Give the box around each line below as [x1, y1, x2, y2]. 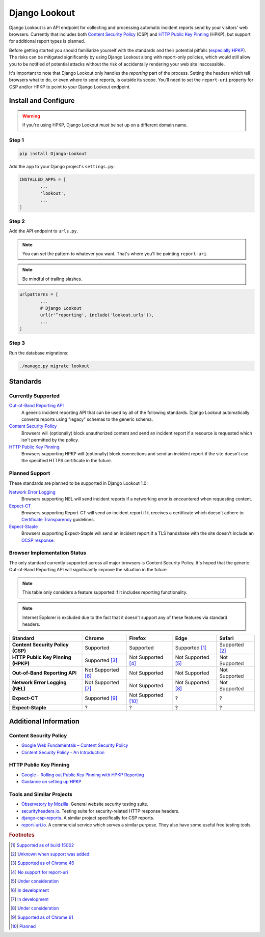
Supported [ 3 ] [85, 657, 118, 664]
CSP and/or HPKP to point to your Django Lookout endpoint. [9, 84, 131, 89]
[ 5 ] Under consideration [10, 878, 59, 884]
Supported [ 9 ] [85, 695, 118, 702]
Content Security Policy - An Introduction [21, 749, 105, 755]
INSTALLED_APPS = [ [19, 176, 66, 182]
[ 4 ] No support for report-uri [10, 869, 68, 875]
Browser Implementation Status [9, 550, 86, 556]
